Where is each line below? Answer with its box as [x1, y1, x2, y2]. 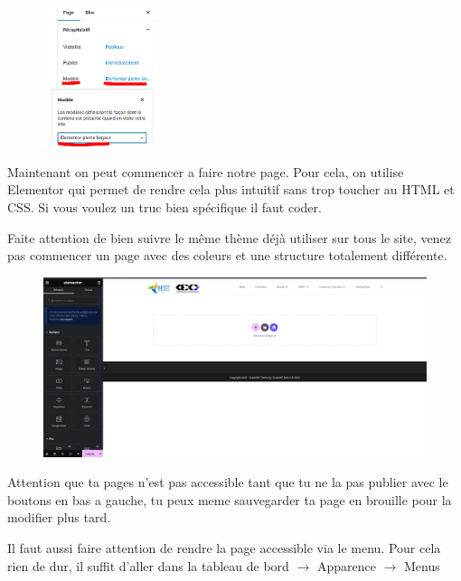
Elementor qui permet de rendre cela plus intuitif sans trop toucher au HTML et [7, 180, 455, 199]
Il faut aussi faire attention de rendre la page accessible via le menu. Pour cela [7, 538, 441, 557]
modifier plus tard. [7, 508, 111, 527]
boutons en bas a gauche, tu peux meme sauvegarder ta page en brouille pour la [7, 490, 452, 509]
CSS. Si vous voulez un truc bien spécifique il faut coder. [7, 198, 322, 217]
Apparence [316, 556, 376, 575]
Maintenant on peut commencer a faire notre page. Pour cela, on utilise [7, 162, 404, 181]
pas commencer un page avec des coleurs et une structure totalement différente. [7, 246, 447, 265]
